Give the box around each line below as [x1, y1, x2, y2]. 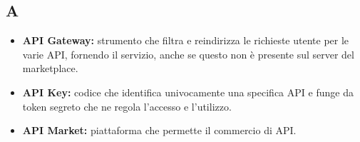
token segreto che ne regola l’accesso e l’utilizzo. [22, 98, 232, 113]
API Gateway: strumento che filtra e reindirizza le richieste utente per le [22, 33, 349, 48]
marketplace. [22, 61, 78, 76]
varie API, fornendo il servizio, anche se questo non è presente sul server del [22, 46, 354, 61]
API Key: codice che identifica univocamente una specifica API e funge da [22, 84, 354, 99]
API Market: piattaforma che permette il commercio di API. [22, 123, 297, 138]
